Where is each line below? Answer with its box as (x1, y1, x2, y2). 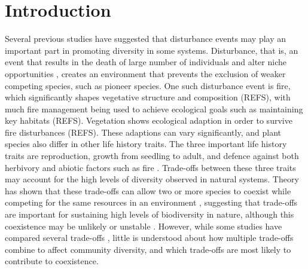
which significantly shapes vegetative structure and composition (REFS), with (5, 91, 291, 103)
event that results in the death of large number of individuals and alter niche (5, 56, 286, 68)
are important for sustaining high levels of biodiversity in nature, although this (5, 208, 294, 221)
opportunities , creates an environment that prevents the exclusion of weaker (5, 67, 286, 80)
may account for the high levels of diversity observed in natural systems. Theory (5, 173, 299, 185)
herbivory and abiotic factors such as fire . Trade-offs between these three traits (5, 161, 296, 173)
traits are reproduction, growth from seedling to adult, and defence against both (5, 149, 299, 162)
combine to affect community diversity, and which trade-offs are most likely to (5, 243, 291, 255)
